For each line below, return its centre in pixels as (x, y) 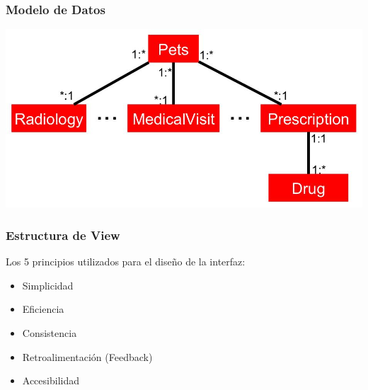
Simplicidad (48, 285)
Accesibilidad (51, 380)
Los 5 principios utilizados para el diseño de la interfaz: (126, 262)
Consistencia (50, 333)
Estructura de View (63, 235)
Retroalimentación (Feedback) (87, 356)
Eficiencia (43, 309)
